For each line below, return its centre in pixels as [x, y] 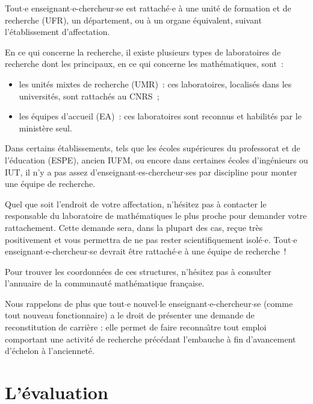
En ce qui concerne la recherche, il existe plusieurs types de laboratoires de [143, 52]
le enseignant [184, 303]
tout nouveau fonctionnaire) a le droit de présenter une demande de [130, 315]
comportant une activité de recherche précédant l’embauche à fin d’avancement [150, 339]
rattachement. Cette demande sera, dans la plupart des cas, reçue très [134, 227]
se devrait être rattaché [133, 251]
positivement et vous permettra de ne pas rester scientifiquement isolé [134, 239]
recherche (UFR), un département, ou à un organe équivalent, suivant [133, 20]
